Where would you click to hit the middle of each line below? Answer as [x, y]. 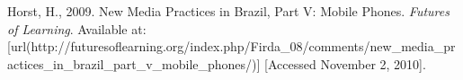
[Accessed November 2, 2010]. [345, 63]
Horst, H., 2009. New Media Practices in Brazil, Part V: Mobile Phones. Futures [228, 11]
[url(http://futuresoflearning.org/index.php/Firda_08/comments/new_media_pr [231, 46]
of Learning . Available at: [77, 28]
